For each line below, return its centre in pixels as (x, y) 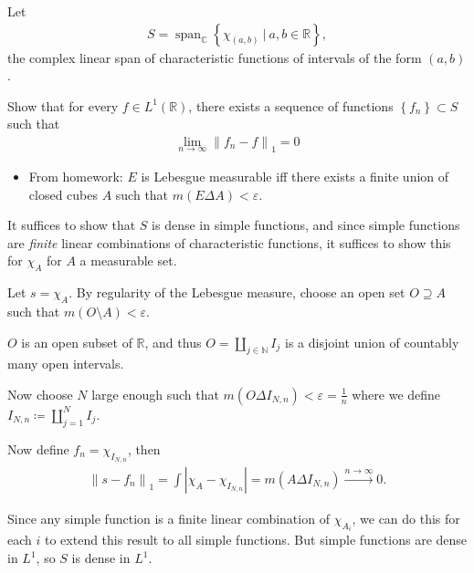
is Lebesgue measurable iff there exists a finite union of (295, 176)
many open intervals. (66, 364)
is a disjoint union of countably (372, 342)
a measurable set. (128, 260)
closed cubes (63, 194)
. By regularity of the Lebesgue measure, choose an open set (237, 292)
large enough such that (155, 394)
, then (144, 448)
